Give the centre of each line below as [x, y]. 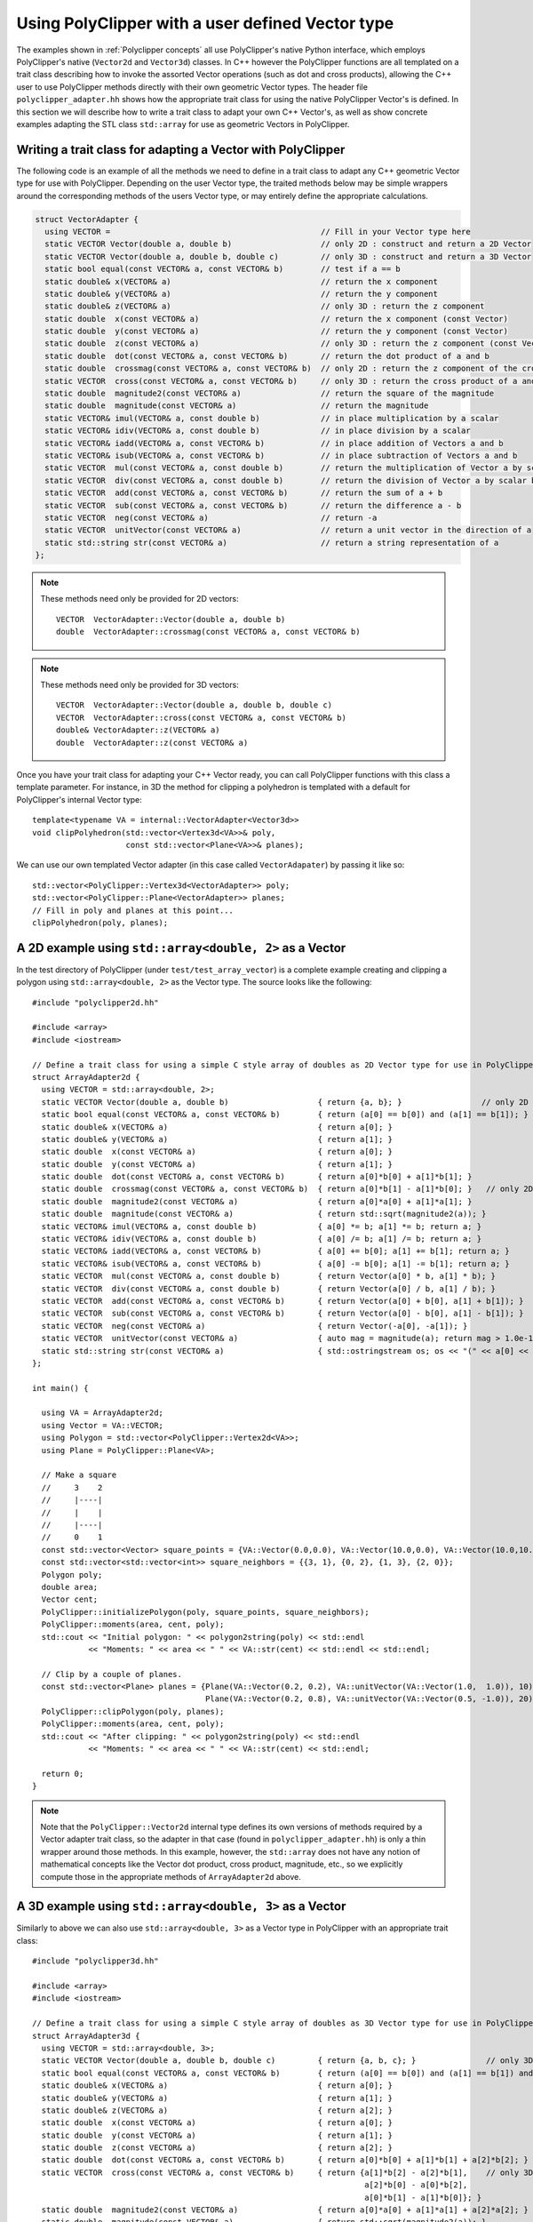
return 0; [63, 1774]
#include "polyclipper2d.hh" [95, 1003]
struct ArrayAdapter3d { [86, 2036]
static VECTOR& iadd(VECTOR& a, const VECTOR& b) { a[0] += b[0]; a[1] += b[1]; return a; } [275, 1251]
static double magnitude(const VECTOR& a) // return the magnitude [237, 406]
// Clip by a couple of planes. [111, 1674]
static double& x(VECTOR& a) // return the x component [242, 281]
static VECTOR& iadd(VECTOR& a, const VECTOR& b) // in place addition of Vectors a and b [274, 443]
